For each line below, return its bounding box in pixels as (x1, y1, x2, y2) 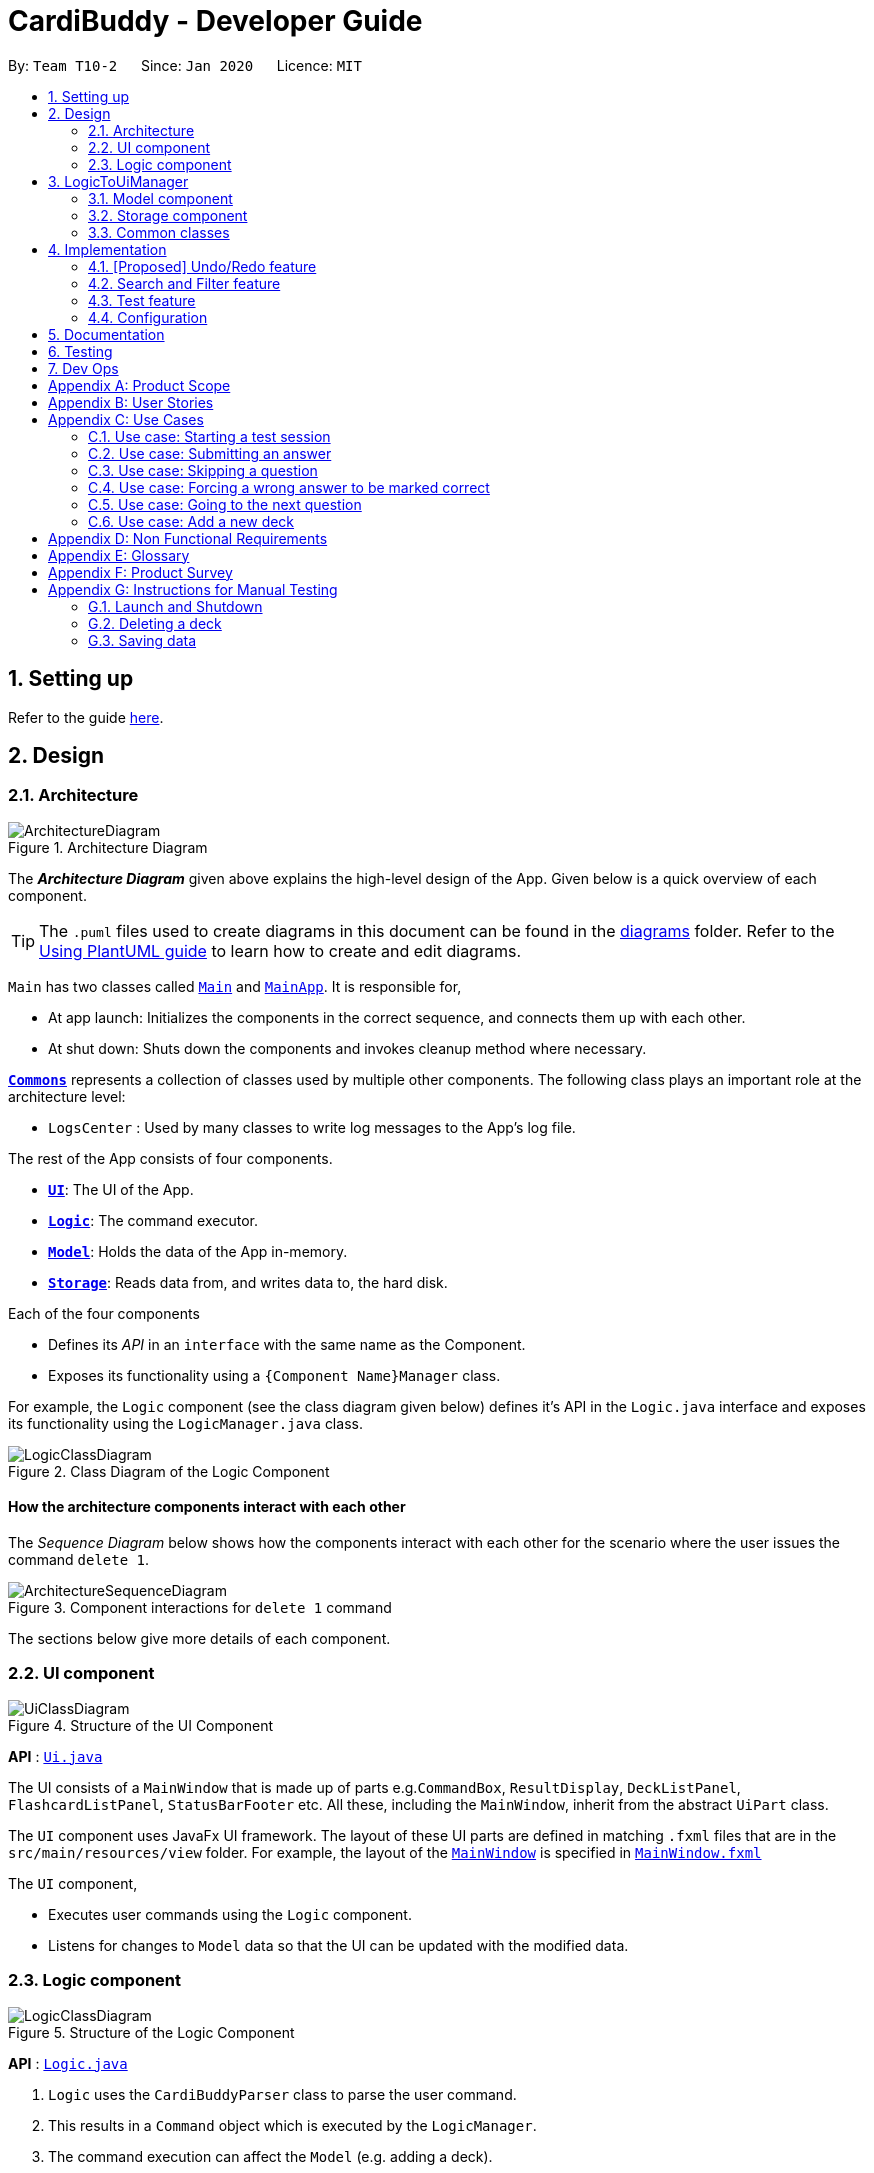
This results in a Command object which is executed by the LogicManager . (48, 2116, 537, 2134)
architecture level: (8, 1087, 126, 1105)
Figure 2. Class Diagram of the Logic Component (8, 1462, 330, 1480)
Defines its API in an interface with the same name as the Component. (48, 1335, 526, 1353)
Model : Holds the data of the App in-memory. (48, 1242, 348, 1260)
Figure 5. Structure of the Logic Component (8, 2023, 295, 2041)
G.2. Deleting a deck (88, 614, 222, 632)
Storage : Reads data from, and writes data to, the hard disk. (48, 1273, 448, 1291)
